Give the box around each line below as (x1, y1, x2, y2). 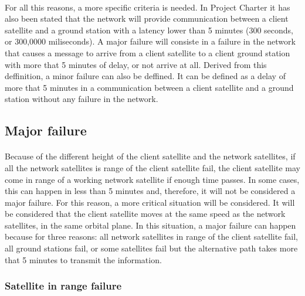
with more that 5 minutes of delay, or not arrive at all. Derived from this (5, 58, 267, 70)
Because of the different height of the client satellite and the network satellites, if (5, 150, 296, 162)
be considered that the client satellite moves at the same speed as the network (5, 207, 286, 220)
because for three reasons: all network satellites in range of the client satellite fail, (5, 230, 298, 243)
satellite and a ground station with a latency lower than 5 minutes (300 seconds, (5, 23, 294, 36)
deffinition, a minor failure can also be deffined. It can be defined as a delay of (5, 70, 286, 82)
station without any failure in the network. (5, 93, 158, 105)
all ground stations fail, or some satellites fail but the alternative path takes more (5, 242, 298, 254)
